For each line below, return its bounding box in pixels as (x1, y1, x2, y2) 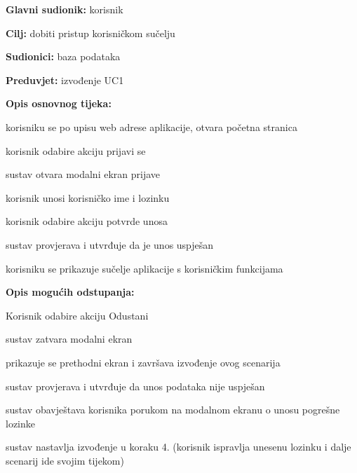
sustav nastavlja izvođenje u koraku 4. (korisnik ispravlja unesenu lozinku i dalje (6, 439, 351, 454)
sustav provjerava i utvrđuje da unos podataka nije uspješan (6, 378, 265, 393)
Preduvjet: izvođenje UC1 (6, 72, 124, 87)
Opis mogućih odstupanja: (6, 285, 135, 299)
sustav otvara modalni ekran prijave (6, 167, 161, 181)
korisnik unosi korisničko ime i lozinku (6, 190, 170, 205)
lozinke (6, 416, 35, 430)
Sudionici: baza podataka (6, 49, 121, 64)
